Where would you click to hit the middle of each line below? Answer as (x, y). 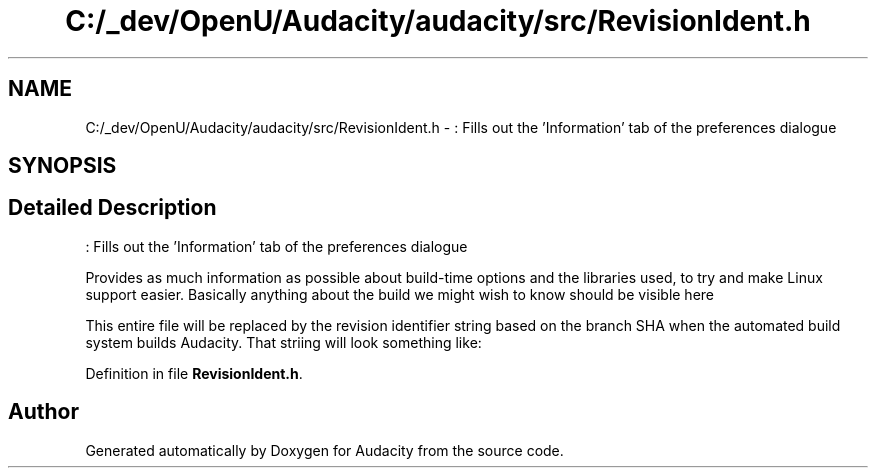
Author (43, 412)
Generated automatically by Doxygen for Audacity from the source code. (324, 450)
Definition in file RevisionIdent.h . (194, 373)
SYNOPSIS (62, 166)
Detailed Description (112, 208)
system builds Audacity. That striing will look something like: (283, 342)
